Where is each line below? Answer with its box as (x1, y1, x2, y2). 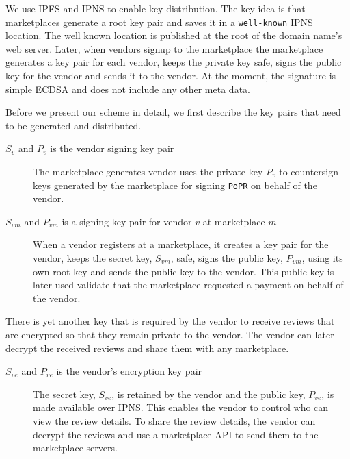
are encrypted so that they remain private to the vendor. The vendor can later (5, 327, 334, 341)
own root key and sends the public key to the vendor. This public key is (33, 264, 334, 278)
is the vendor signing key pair (50, 141, 174, 156)
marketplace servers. (33, 441, 118, 455)
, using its (301, 251, 343, 265)
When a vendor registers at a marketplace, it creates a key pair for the (33, 237, 329, 251)
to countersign (279, 164, 339, 178)
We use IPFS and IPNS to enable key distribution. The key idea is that (5, 1, 306, 15)
